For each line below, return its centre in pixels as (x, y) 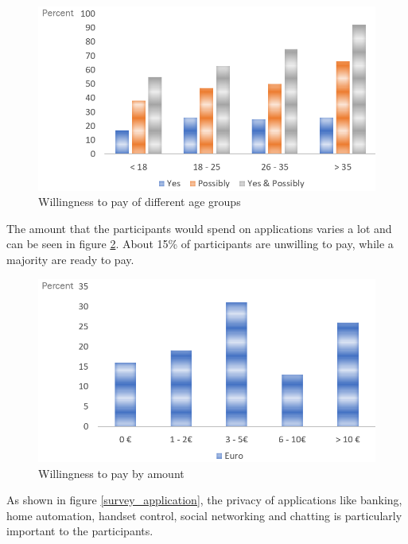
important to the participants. (80, 531)
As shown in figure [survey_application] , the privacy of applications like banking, (204, 500)
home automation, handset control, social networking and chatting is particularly (204, 515)
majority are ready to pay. (70, 259)
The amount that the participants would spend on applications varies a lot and (199, 228)
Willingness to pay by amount (111, 473)
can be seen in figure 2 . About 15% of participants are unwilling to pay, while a (200, 244)
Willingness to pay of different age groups (140, 202)
